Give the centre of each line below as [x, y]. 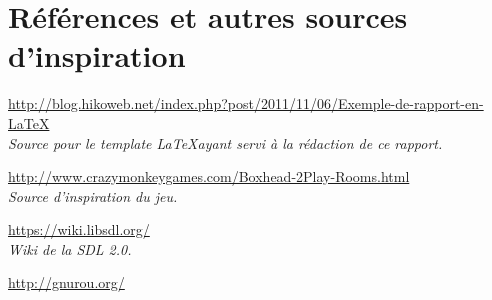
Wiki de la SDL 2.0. [70, 248]
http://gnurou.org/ [66, 282]
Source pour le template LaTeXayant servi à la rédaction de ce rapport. [225, 142]
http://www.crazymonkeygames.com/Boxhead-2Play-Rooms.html [209, 176]
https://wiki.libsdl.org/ [79, 229]
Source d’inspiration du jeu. [93, 195]
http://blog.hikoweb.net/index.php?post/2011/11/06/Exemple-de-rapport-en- [246, 103]
